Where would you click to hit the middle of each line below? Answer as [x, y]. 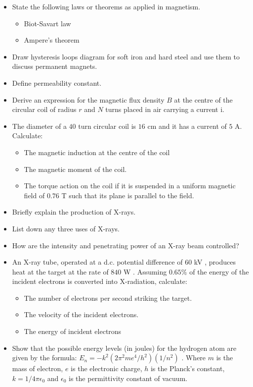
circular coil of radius [44, 109]
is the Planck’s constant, [188, 368]
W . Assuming [145, 271]
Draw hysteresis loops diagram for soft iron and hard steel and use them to [126, 56]
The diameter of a [39, 126]
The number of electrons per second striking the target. [108, 298]
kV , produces [215, 262]
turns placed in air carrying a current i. [165, 109]
